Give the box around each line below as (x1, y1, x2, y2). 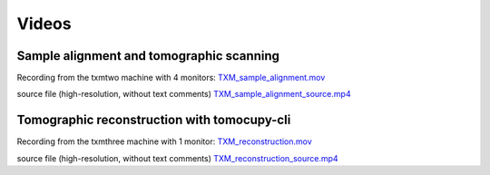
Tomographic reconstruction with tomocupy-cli (16, 112, 291, 128)
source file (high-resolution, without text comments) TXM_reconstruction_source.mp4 (16, 152, 339, 163)
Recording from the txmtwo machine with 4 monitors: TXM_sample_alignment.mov (16, 73, 326, 83)
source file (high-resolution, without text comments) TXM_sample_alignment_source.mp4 (16, 89, 351, 100)
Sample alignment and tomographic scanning (16, 48, 280, 63)
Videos (16, 14, 72, 34)
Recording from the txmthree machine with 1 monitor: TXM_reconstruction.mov (16, 136, 312, 147)
